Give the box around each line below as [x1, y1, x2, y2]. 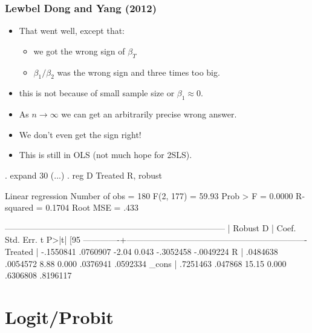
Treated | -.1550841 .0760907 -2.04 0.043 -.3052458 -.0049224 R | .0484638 [5, 245, 278, 257]
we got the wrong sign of [33, 44, 125, 57]
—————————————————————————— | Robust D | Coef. [5, 221, 296, 234]
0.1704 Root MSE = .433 [45, 201, 139, 214]
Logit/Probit [5, 304, 114, 329]
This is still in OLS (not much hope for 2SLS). [19, 148, 192, 161]
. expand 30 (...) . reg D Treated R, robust [5, 168, 162, 181]
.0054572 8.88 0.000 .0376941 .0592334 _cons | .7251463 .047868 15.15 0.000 [5, 257, 287, 269]
